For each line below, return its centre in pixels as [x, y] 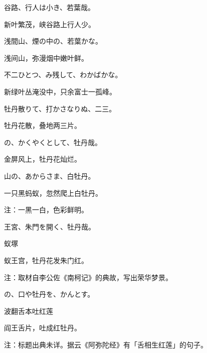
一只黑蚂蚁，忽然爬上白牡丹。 [53, 193]
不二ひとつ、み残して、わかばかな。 [63, 75]
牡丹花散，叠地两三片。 [43, 125]
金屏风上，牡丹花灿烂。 [43, 159]
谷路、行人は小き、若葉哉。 [50, 7]
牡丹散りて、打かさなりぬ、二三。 [60, 108]
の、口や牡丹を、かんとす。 [49, 294]
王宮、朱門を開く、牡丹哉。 [50, 226]
